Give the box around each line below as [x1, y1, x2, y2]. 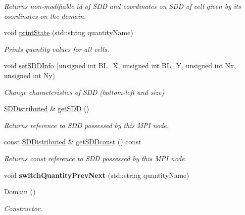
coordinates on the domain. [4, 10, 86, 21]
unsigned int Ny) [4, 70, 55, 80]
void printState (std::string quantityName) [4, 27, 133, 38]
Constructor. [4, 203, 43, 213]
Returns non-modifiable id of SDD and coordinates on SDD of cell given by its [4, 1, 241, 11]
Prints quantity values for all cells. [4, 43, 109, 54]
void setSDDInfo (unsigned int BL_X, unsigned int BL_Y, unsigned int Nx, [4, 60, 236, 71]
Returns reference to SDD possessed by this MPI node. [4, 120, 169, 130]
